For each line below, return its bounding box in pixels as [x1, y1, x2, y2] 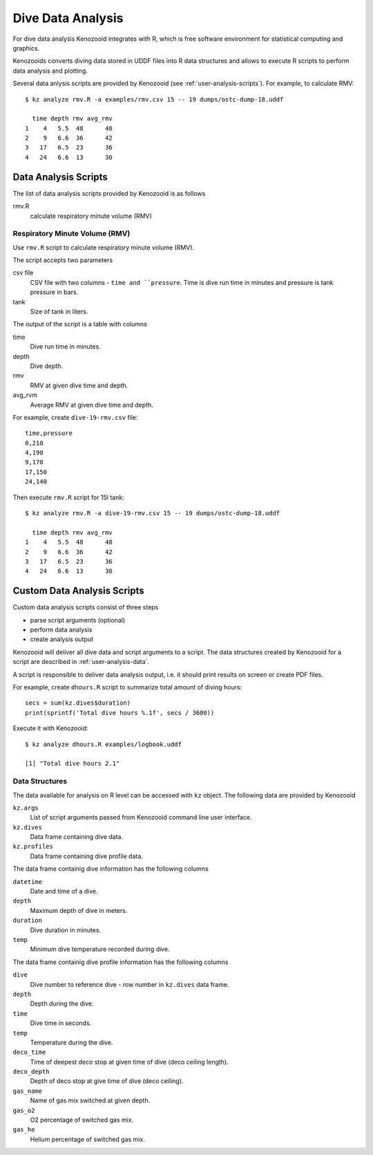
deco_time [12, 1048, 46, 1056]
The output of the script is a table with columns [12, 320, 148, 329]
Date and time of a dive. [30, 887, 98, 896]
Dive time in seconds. [30, 1019, 92, 1027]
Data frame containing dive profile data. [30, 851, 143, 860]
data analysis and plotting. [12, 66, 88, 75]
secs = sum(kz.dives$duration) [25, 699, 131, 707]
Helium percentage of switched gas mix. [30, 1135, 145, 1143]
